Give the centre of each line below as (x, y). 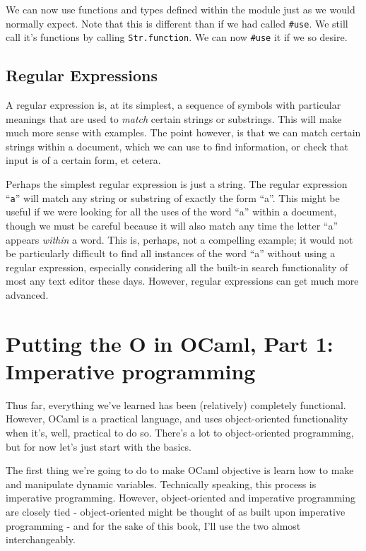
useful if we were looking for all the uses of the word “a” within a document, (171, 212)
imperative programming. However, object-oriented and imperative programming (181, 498)
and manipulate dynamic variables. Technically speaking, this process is (161, 484)
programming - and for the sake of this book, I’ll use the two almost (153, 525)
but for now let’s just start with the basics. (99, 446)
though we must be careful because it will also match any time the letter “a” (172, 225)
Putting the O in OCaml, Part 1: (170, 343)
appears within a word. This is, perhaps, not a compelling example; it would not (179, 239)
